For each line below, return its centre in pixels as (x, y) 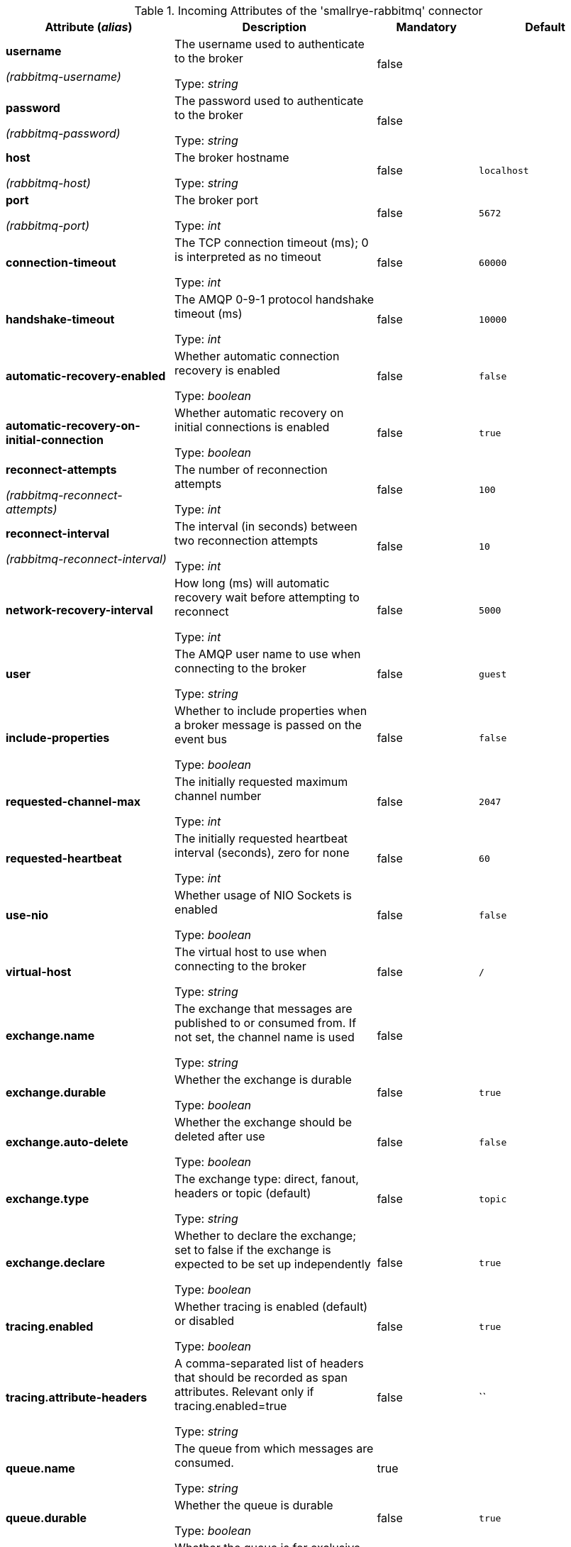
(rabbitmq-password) (63, 133)
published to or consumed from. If (266, 1023)
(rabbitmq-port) (48, 226)
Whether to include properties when (271, 711)
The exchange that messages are (264, 1009)
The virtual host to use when (251, 952)
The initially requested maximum (261, 782)
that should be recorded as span (261, 1377)
